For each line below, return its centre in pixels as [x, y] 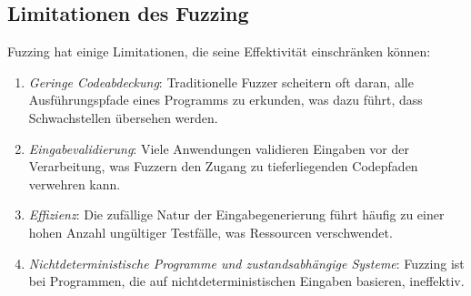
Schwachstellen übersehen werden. [123, 117]
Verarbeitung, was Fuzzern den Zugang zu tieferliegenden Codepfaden [223, 166]
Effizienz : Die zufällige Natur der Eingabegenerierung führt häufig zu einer [236, 214]
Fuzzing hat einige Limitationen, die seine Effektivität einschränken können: [219, 51]
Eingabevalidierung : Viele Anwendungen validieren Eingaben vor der [219, 148]
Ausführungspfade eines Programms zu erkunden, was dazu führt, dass [225, 100]
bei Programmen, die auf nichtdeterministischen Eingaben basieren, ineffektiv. [246, 281]
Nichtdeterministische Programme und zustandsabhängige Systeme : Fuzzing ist [246, 263]
